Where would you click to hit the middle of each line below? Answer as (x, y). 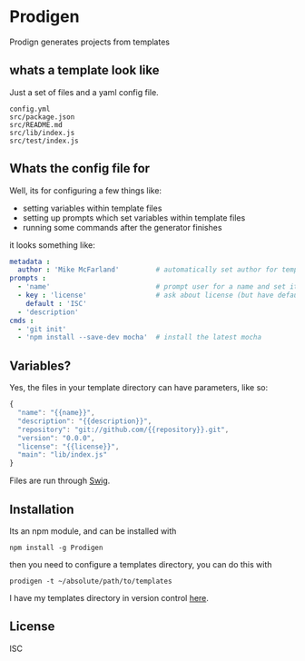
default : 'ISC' (57, 303)
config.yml (30, 109)
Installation (42, 509)
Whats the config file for (80, 168)
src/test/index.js (44, 141)
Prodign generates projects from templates (90, 42)
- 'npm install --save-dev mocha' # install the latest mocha (139, 338)
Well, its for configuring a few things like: (85, 190)
